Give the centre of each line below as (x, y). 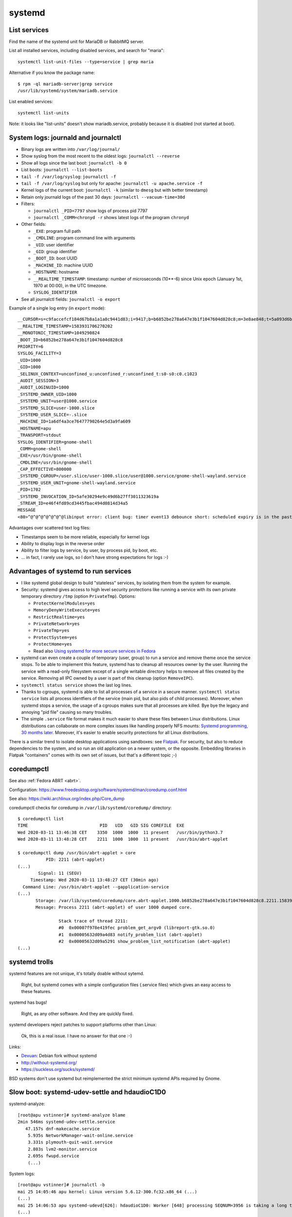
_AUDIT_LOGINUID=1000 (43, 387)
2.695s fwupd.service (54, 1156)
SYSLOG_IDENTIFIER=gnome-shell (55, 442)
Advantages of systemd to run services (70, 571)
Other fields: (34, 224)
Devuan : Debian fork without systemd (59, 1056)
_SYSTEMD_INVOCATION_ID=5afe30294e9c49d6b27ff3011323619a (88, 496)
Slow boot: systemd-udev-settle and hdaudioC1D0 (88, 1092)
